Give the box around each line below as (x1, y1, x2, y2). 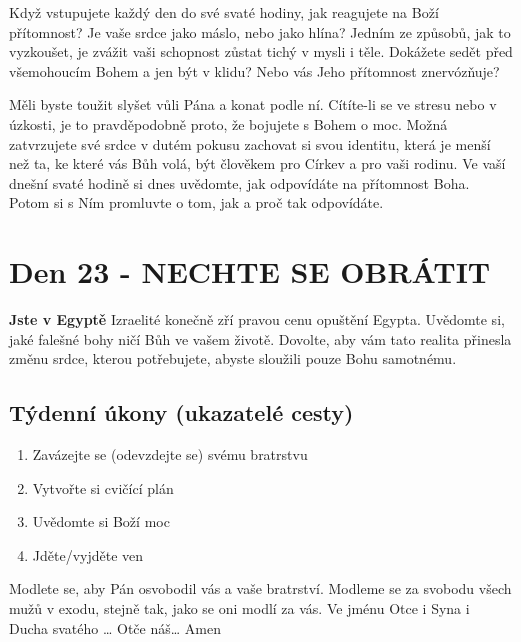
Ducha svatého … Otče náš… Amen (9, 617, 221, 638)
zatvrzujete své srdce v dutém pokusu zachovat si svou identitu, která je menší (9, 133, 491, 154)
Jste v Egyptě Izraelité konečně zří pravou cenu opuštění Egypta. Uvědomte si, (9, 309, 505, 330)
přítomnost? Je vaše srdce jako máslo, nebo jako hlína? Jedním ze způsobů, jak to (9, 21, 511, 42)
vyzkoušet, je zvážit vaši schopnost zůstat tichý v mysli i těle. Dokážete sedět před (9, 41, 513, 62)
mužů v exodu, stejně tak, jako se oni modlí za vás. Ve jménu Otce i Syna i (9, 598, 470, 619)
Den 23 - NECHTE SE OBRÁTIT (9, 251, 491, 292)
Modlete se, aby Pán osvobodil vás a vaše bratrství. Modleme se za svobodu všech (9, 578, 512, 599)
